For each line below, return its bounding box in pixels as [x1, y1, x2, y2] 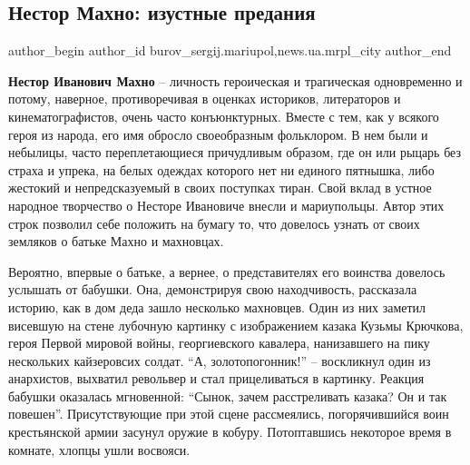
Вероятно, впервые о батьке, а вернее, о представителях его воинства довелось [8, 262, 446, 281]
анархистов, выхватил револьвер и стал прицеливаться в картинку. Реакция [8, 369, 425, 388]
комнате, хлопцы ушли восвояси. [8, 440, 191, 459]
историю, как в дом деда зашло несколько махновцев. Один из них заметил [8, 297, 426, 316]
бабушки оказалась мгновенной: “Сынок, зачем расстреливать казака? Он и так [8, 386, 447, 405]
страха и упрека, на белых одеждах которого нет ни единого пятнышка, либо [8, 160, 435, 179]
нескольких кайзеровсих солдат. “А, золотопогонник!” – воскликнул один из [8, 351, 431, 370]
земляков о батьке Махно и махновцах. [8, 232, 224, 251]
